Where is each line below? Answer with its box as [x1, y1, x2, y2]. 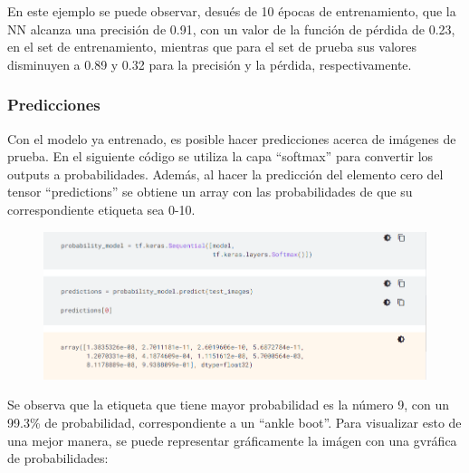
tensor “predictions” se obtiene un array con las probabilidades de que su [7, 182, 413, 201]
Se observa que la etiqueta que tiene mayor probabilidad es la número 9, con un [7, 395, 449, 414]
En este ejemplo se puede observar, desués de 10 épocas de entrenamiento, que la [7, 2, 456, 20]
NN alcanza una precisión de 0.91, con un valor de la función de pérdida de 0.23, [7, 19, 455, 38]
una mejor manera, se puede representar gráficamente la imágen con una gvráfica [7, 430, 457, 449]
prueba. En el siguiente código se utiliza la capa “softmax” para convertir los [7, 147, 434, 166]
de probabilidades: [7, 449, 109, 468]
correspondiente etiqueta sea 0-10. [7, 199, 196, 218]
